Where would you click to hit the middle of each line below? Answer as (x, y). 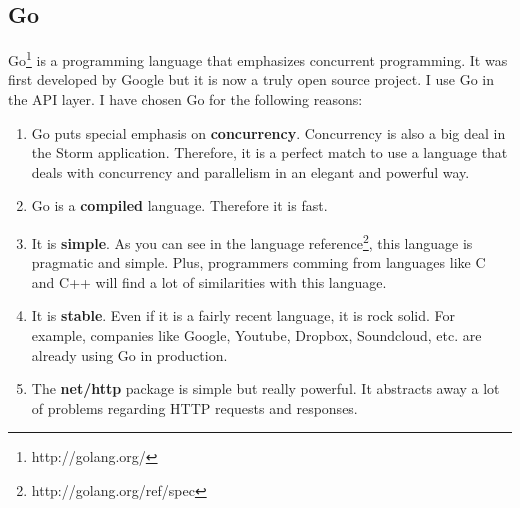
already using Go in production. (129, 354)
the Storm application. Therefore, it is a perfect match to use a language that (269, 152)
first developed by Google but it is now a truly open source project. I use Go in (251, 79)
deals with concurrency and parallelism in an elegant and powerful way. (250, 171)
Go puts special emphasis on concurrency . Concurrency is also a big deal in (268, 132)
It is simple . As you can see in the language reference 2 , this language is (252, 241)
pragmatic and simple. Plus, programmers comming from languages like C (258, 262)
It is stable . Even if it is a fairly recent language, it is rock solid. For (243, 315)
